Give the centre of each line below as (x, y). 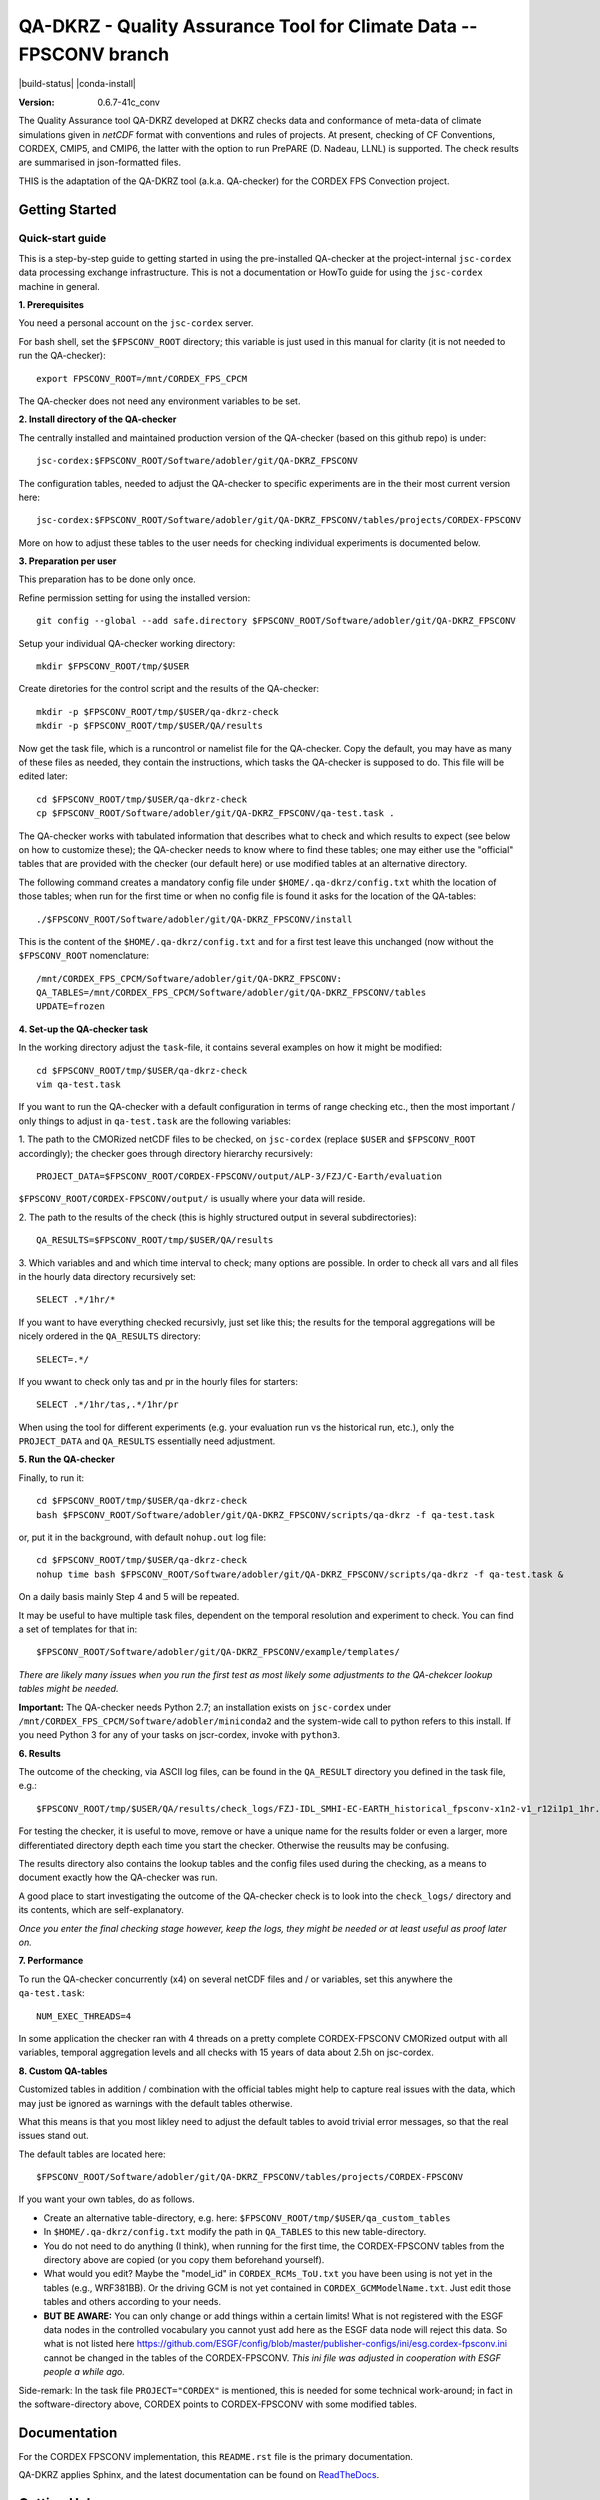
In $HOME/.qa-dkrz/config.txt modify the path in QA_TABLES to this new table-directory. (235, 2232)
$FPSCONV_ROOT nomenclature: (84, 956)
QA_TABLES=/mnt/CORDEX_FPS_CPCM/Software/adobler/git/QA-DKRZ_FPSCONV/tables (231, 993)
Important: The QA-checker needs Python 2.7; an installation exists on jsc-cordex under (205, 1707)
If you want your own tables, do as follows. (106, 2199)
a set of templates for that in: (78, 1629)
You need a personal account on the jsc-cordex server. (136, 323)
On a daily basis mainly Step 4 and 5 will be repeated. (129, 1597)
